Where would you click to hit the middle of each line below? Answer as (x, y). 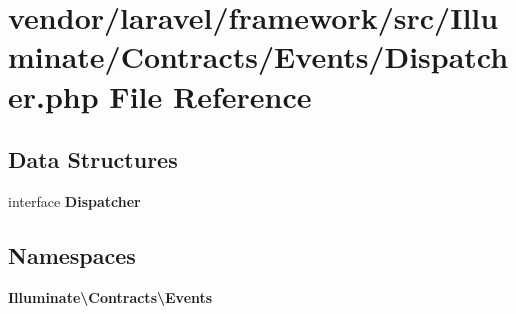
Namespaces (72, 254)
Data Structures (93, 159)
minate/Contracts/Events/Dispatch (258, 56)
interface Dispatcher (74, 200)
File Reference (210, 95)
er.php (53, 95)
